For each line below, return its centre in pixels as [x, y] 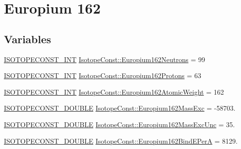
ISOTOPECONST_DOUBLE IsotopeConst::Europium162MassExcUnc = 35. [120, 124]
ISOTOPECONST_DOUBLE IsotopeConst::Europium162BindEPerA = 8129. [121, 141]
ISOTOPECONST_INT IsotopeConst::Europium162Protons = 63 [103, 75]
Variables [28, 39]
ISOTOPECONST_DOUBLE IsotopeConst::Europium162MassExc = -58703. [120, 108]
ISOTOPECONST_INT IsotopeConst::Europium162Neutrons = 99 [104, 59]
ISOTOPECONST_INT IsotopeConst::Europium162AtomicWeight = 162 [114, 91]
